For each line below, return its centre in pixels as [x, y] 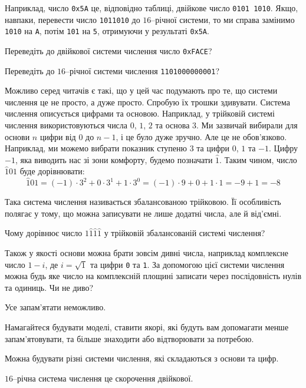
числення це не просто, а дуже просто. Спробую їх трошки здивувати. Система [147, 102]
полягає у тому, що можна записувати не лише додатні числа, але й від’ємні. [143, 213]
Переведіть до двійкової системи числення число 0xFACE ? [108, 50]
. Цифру [284, 148]
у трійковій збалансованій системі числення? [185, 233]
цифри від [58, 136]
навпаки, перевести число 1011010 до [73, 19]
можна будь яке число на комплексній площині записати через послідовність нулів [153, 276]
